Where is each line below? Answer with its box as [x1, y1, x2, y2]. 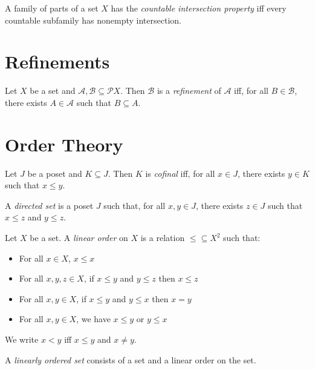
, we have [76, 312, 111, 325]
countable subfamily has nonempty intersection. [5, 13, 181, 26]
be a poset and [27, 167, 82, 179]
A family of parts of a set [5, 2, 99, 14]
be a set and [30, 84, 76, 97]
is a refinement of [157, 84, 221, 97]
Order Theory [5, 131, 123, 156]
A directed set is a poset [5, 199, 94, 211]
